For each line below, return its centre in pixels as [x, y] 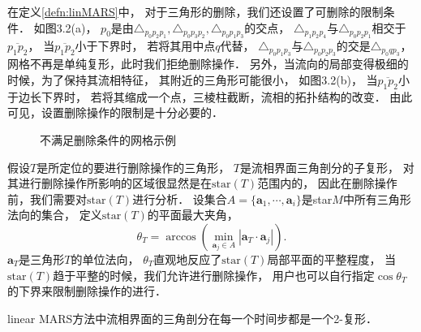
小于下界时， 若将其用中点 [145, 45]
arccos [181, 237]
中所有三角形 [377, 198]
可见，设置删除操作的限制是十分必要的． [115, 112]
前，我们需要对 [47, 198]
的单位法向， [105, 259]
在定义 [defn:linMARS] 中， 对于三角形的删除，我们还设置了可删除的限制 [195, 11]
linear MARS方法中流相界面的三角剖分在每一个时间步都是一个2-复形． [193, 318]
